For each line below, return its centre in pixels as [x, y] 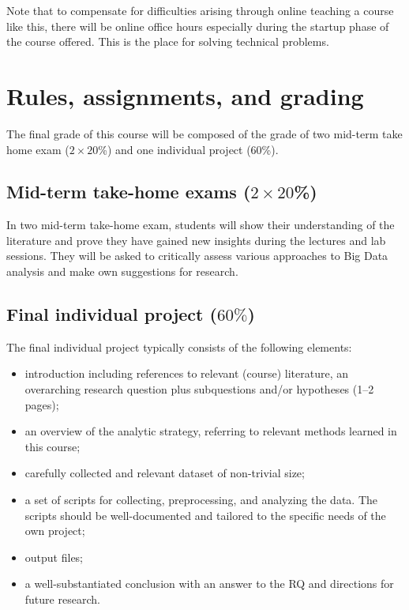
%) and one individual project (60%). [188, 149]
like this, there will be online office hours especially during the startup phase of [198, 26]
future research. [62, 599]
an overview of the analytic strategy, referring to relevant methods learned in [211, 431]
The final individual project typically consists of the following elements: [179, 346]
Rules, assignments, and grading [185, 95]
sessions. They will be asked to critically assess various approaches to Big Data [197, 256]
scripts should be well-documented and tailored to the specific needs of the [205, 515]
